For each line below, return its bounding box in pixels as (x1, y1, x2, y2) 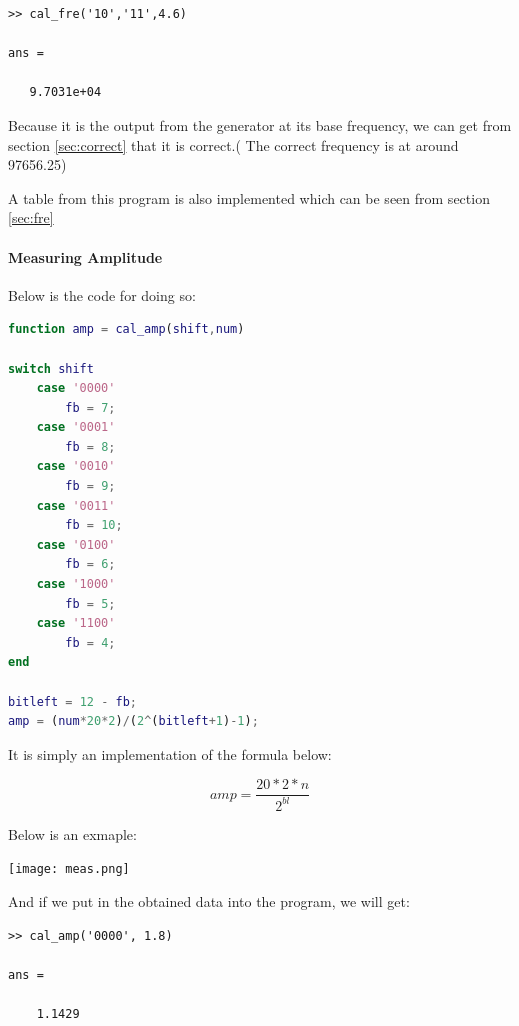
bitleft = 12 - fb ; (8, 694, 137, 709)
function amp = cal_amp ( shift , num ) (8, 322, 245, 337)
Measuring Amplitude (8, 246, 163, 267)
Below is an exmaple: (8, 823, 137, 844)
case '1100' (36, 616, 116, 631)
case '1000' (36, 577, 116, 592)
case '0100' (36, 537, 116, 552)
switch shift (8, 361, 94, 376)
